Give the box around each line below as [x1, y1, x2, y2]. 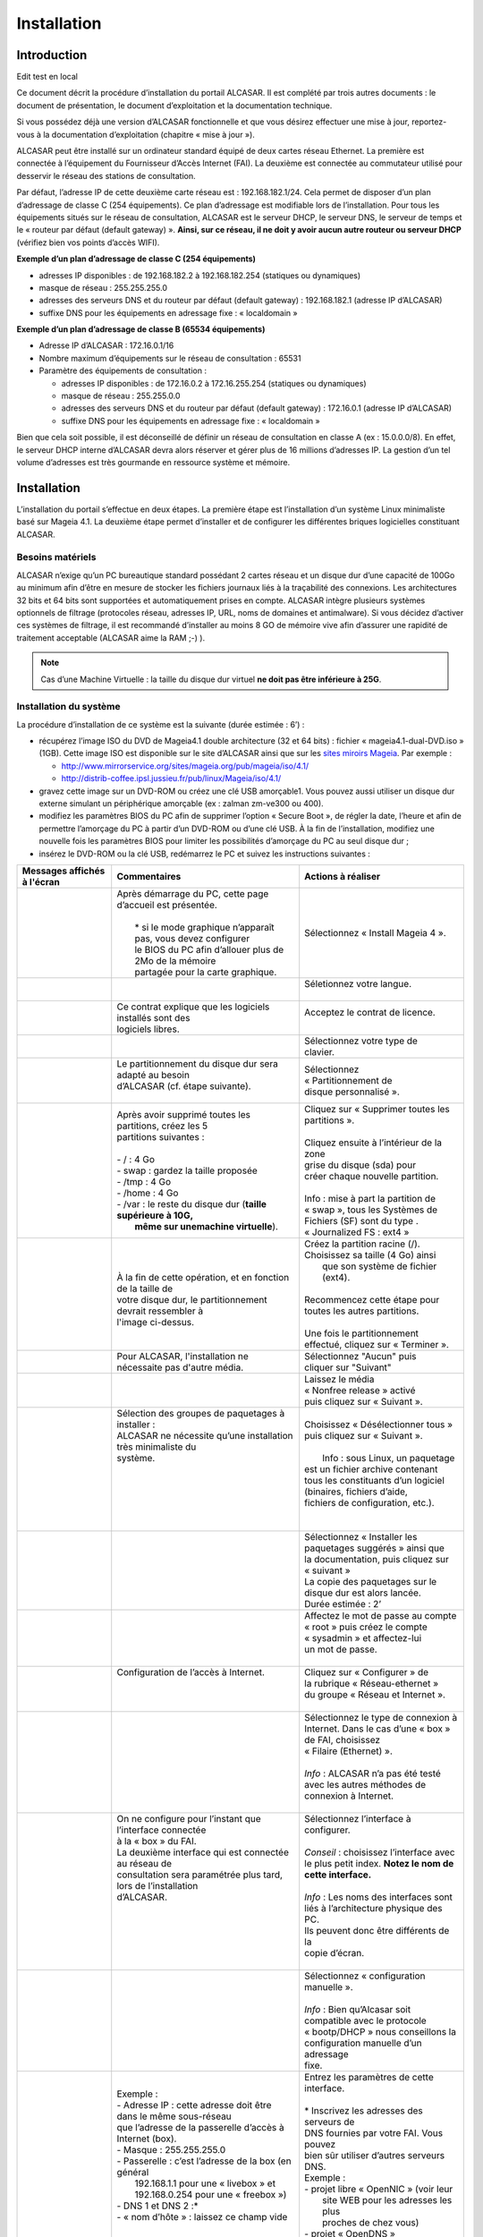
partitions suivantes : [116, 1131, 205, 1143]
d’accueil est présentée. [116, 899, 218, 911]
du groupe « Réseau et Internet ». [304, 1688, 446, 1700]
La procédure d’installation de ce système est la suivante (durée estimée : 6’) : [16, 719, 305, 729]
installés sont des [116, 1012, 191, 1024]
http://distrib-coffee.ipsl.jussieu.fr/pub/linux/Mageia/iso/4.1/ [61, 773, 282, 784]
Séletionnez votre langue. [304, 978, 411, 990]
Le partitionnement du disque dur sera [116, 1058, 279, 1069]
